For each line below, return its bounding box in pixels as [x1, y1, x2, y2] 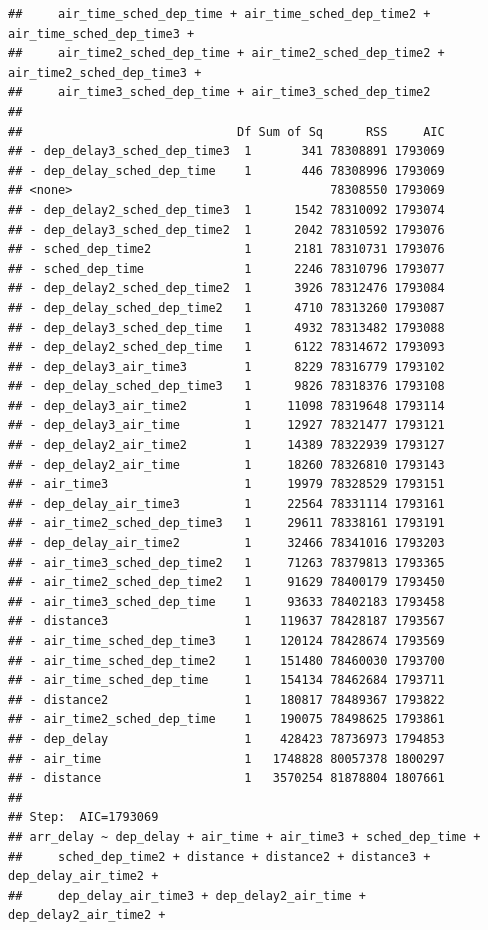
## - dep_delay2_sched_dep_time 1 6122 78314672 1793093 [8, 340, 445, 355]
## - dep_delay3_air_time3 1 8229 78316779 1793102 [8, 359, 445, 374]
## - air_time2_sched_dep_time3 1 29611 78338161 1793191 [8, 516, 445, 531]
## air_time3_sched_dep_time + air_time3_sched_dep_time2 [8, 85, 431, 100]
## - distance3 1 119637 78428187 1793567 [8, 614, 445, 629]
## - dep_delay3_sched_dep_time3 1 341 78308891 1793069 [8, 144, 445, 159]
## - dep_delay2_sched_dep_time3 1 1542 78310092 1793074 [8, 202, 445, 217]
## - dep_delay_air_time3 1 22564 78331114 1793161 [8, 496, 445, 511]
